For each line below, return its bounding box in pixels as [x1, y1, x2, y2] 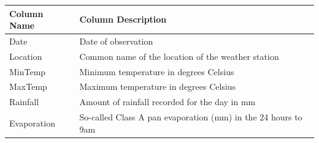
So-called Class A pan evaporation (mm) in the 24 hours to [79, 111, 302, 123]
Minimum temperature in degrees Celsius [79, 65, 234, 78]
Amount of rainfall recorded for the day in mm [79, 95, 256, 108]
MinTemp [9, 65, 46, 78]
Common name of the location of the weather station [79, 50, 279, 62]
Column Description [79, 13, 167, 26]
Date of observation [79, 34, 153, 47]
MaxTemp [9, 80, 47, 93]
